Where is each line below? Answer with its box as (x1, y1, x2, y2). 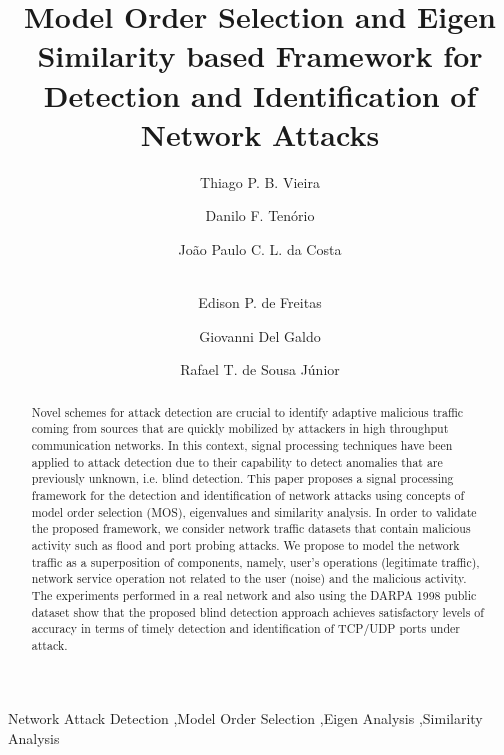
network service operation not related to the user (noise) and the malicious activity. (31, 570, 467, 587)
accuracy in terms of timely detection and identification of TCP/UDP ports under (31, 620, 460, 637)
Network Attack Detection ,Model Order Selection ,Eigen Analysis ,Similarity (8, 708, 483, 729)
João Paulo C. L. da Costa (178, 238, 342, 259)
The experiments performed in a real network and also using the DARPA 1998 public (31, 586, 477, 603)
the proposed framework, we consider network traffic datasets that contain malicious (31, 520, 471, 537)
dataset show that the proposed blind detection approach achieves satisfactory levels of (31, 603, 484, 620)
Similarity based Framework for (37, 35, 483, 76)
